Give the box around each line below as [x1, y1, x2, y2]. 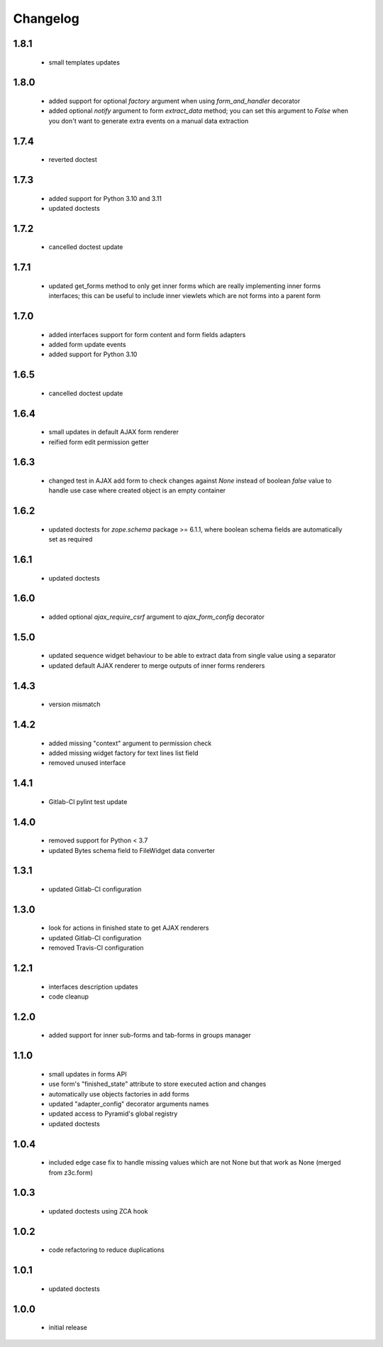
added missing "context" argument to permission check [48, 739, 212, 747]
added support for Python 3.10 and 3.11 [48, 194, 162, 202]
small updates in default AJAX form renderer [48, 428, 179, 436]
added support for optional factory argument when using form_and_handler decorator [48, 97, 301, 105]
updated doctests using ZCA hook [48, 1206, 148, 1215]
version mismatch [48, 700, 101, 709]
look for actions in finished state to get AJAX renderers [48, 923, 209, 933]
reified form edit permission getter [48, 437, 149, 446]
